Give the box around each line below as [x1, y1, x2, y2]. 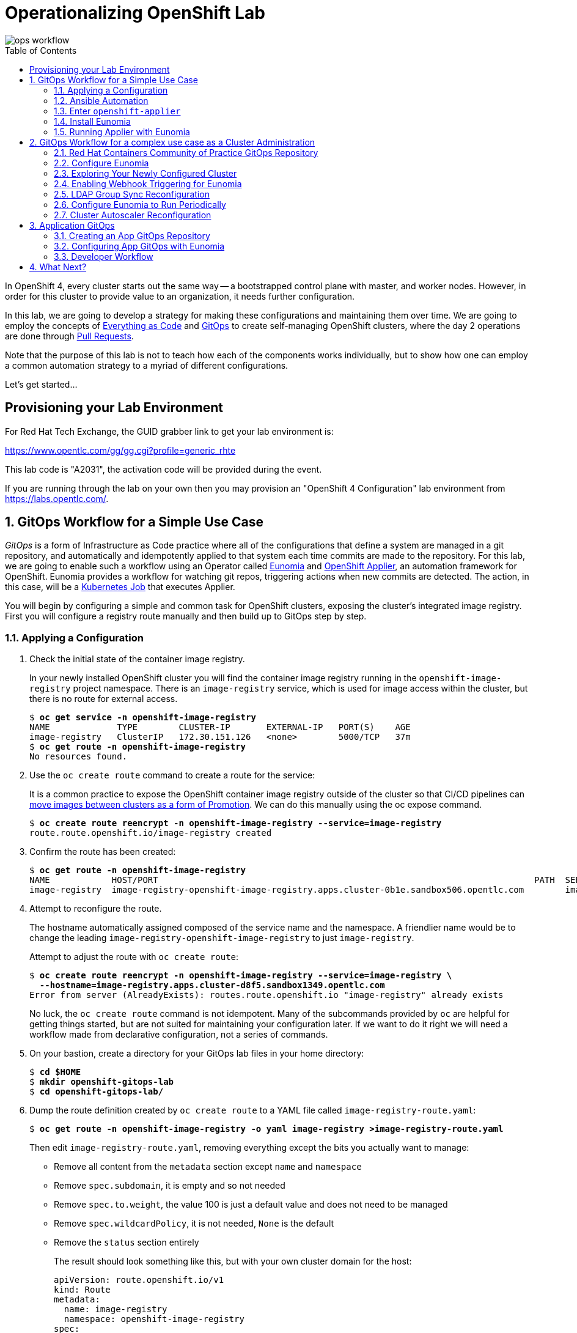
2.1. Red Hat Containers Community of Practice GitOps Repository [54, 147, 318, 158]
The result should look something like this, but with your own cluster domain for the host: [54, 1256, 412, 1267]
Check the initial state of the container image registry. [29, 654, 245, 665]
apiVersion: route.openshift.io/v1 [54, 1275, 224, 1285]
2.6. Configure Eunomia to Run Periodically [54, 199, 226, 210]
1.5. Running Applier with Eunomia [54, 126, 190, 137]
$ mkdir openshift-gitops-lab [29, 1077, 174, 1087]
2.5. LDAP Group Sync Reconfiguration [54, 188, 210, 199]
